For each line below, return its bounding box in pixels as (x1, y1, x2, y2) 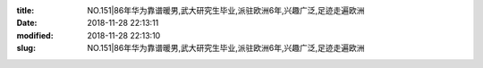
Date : (16, 18, 38, 29)
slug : (16, 43, 36, 54)
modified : (16, 30, 54, 40)
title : (16, 5, 35, 15)
